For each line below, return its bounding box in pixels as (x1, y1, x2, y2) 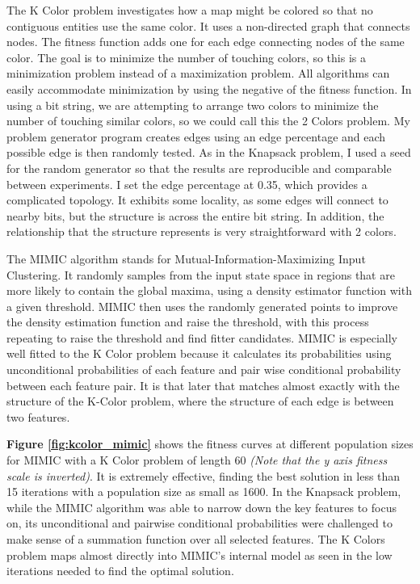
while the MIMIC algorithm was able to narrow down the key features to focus (6, 498, 397, 515)
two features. (6, 408, 70, 425)
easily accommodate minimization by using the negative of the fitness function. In (6, 80, 412, 97)
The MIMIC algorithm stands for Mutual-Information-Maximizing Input (6, 250, 366, 267)
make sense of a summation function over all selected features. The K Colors (6, 531, 385, 547)
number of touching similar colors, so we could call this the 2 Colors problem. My (6, 112, 410, 129)
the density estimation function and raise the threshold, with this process (6, 313, 369, 330)
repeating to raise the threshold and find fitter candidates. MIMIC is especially (6, 329, 397, 346)
